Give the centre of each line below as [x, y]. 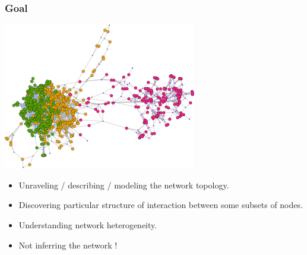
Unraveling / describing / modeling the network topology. [124, 185]
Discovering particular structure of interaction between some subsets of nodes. [161, 205]
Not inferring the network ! [68, 245]
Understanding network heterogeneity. [88, 225]
